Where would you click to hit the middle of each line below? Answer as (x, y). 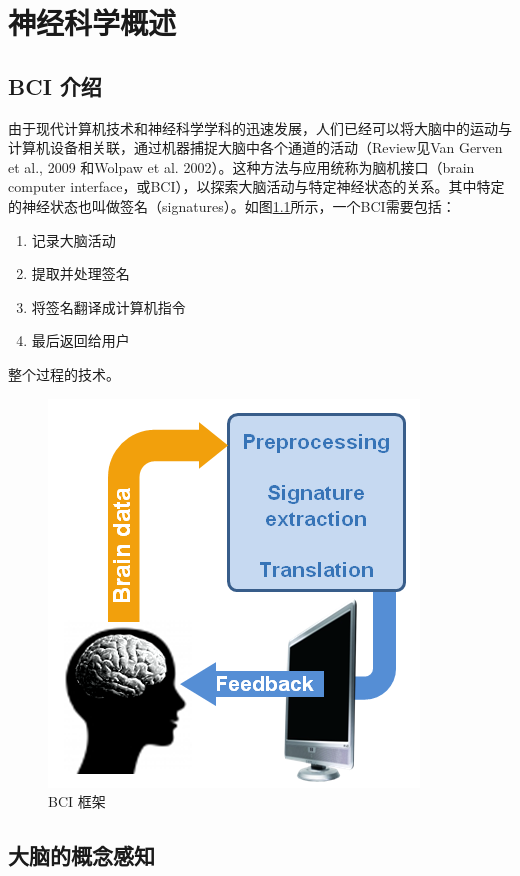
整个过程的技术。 (64, 373)
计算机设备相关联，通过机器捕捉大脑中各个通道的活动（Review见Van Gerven (255, 147)
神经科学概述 (92, 22)
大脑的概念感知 (81, 855)
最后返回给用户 (80, 340)
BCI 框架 (77, 801)
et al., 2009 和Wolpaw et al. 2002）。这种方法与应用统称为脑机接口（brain (241, 166)
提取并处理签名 (80, 273)
